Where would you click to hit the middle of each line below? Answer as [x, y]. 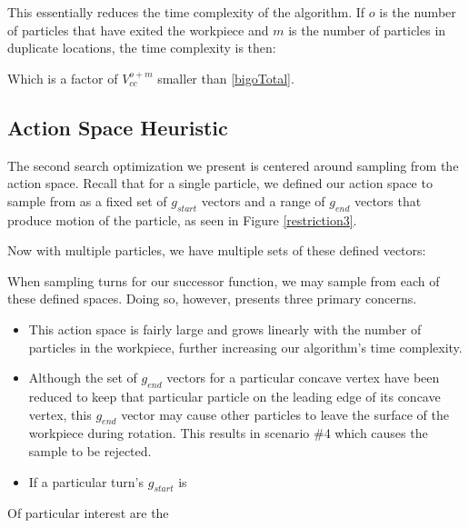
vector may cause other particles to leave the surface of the [285, 414]
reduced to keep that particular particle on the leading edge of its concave [234, 396]
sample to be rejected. [90, 450]
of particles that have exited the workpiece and [138, 30]
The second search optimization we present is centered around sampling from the [233, 165]
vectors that [388, 200]
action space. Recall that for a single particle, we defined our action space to [220, 183]
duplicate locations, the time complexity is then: [142, 48]
